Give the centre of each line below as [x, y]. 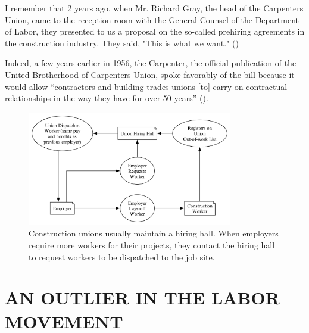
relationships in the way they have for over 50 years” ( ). [107, 98]
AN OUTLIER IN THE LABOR [142, 298]
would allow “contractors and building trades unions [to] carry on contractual [146, 86]
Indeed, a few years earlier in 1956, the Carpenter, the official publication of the [151, 63]
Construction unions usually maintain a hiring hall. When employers [154, 233]
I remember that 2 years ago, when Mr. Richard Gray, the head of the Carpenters [154, 8]
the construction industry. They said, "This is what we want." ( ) [122, 43]
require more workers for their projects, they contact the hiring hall [152, 245]
